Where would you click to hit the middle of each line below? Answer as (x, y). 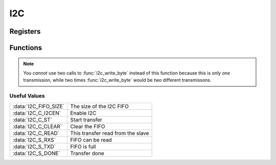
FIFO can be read (91, 139)
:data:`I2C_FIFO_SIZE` (39, 106)
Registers (25, 31)
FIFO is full (83, 147)
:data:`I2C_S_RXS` (34, 139)
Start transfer (86, 120)
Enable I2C (83, 113)
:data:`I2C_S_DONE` (37, 153)
